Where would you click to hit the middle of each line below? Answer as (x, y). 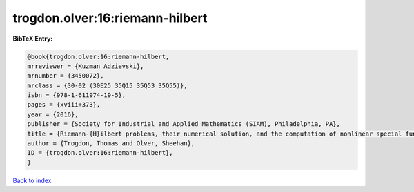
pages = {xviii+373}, (64, 105)
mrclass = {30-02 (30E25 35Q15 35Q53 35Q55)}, (107, 85)
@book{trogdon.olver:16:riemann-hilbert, (98, 56)
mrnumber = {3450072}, (66, 76)
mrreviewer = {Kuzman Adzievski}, (86, 66)
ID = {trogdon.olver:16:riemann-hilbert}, (100, 153)
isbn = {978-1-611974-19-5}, (77, 95)
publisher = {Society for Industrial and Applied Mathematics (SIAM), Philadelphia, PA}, (184, 124)
